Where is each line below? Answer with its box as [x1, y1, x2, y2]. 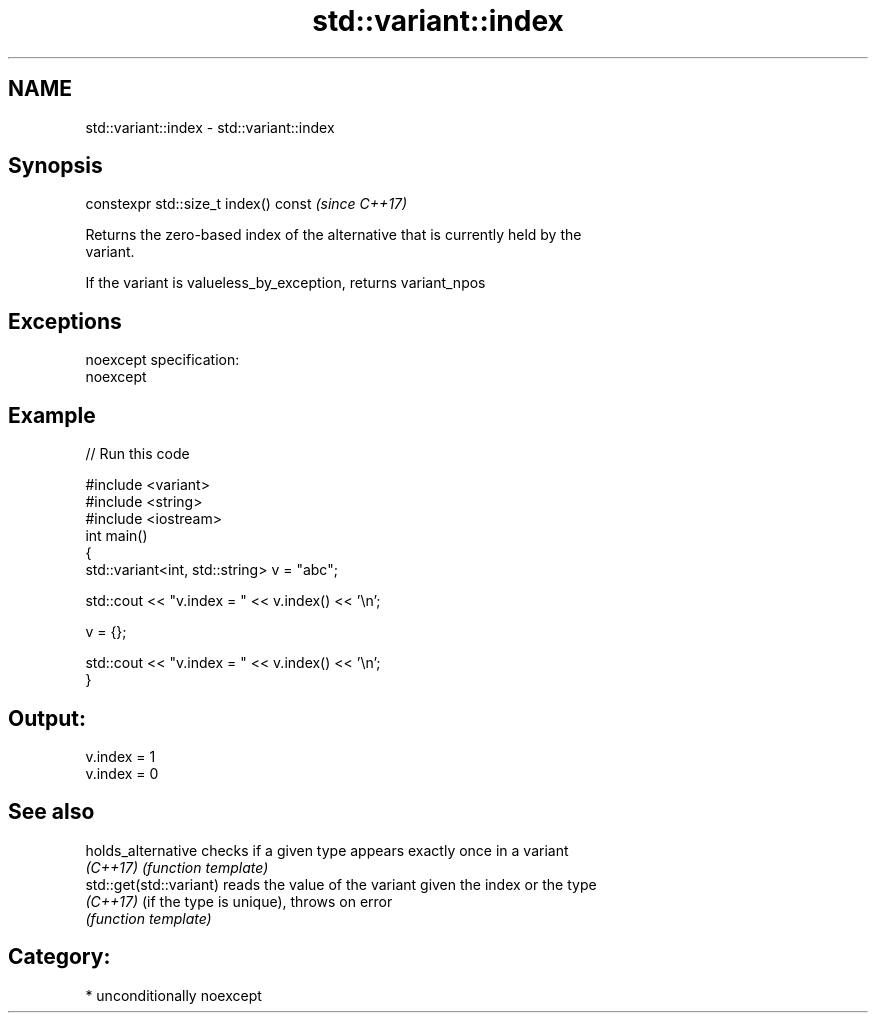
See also [8, 799, 95, 825]
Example [8, 402, 96, 428]
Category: [8, 944, 111, 970]
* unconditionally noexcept [85, 986, 262, 1004]
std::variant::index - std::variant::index [85, 118, 335, 136]
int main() [85, 527, 148, 545]
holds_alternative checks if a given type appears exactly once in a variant [85, 841, 569, 859]
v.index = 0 [85, 764, 159, 782]
